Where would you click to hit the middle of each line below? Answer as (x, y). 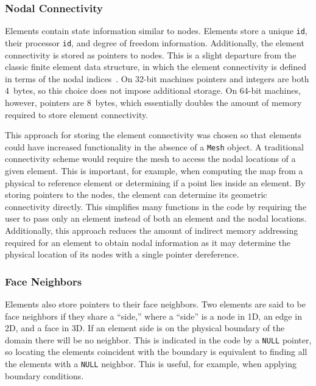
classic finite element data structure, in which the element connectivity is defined (156, 67)
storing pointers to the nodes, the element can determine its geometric (136, 195)
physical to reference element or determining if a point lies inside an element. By (155, 182)
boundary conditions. (44, 375)
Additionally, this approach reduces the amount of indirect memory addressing (152, 230)
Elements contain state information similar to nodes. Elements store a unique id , (156, 31)
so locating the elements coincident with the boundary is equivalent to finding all (156, 352)
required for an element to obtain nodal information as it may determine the (148, 242)
